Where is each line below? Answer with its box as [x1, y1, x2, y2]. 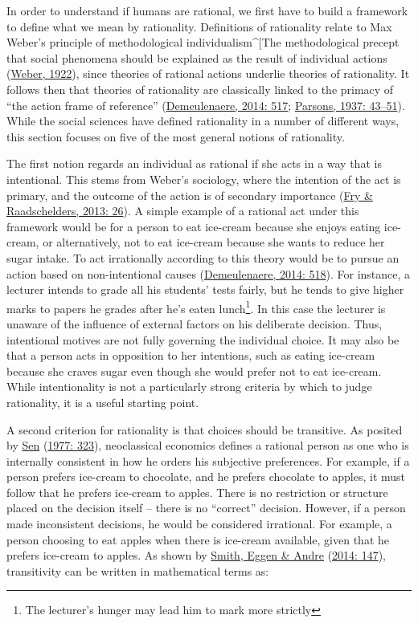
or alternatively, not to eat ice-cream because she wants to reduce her [43, 234, 385, 250]
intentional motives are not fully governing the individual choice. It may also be [6, 331, 400, 348]
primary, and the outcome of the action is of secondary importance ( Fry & [6, 186, 373, 203]
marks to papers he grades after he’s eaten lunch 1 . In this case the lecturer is [6, 297, 386, 316]
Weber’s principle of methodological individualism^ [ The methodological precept [6, 34, 400, 51]
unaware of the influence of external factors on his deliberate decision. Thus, [6, 315, 383, 332]
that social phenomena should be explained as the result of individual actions [6, 49, 387, 66]
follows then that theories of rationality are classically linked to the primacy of [6, 80, 394, 97]
